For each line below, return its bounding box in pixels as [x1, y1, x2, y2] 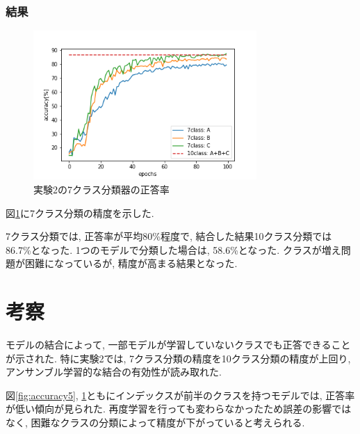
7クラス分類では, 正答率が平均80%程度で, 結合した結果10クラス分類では [6, 229, 332, 243]
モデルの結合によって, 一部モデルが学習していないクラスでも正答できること [6, 337, 351, 352]
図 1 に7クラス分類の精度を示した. [6, 205, 154, 220]
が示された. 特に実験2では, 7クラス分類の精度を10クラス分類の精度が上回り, [6, 351, 351, 365]
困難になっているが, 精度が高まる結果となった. [24, 256, 238, 271]
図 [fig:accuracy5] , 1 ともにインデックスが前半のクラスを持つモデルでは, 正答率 [6, 387, 355, 402]
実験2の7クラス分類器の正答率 [33, 182, 170, 196]
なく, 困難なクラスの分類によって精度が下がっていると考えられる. [6, 415, 305, 430]
